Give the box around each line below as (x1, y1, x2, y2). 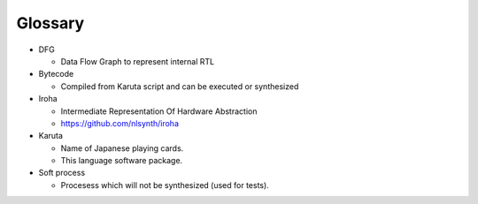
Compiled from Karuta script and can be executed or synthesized (60, 80, 299, 92)
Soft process (38, 168, 86, 178)
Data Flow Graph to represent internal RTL (60, 56, 215, 66)
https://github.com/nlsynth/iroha (60, 117, 180, 128)
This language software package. (60, 155, 183, 166)
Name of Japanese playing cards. (60, 142, 184, 154)
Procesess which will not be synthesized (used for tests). (60, 179, 269, 190)
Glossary (16, 13, 85, 33)
